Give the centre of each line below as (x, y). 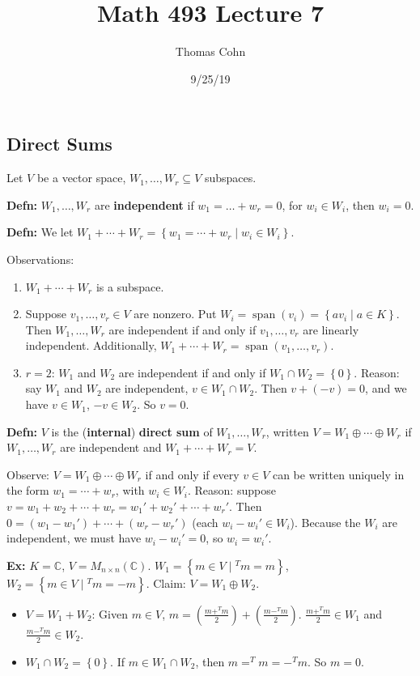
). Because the (325, 522)
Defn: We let (40, 232)
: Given (110, 613)
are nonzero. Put (175, 314)
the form (28, 490)
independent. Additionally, (91, 345)
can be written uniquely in (338, 474)
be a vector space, (81, 178)
